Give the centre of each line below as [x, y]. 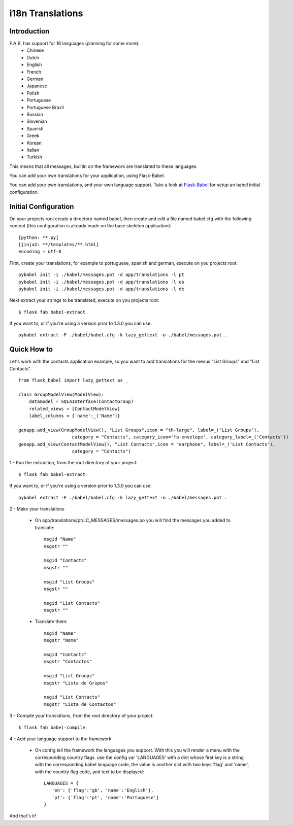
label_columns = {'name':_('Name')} [74, 416]
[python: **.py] [39, 237]
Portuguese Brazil [45, 107]
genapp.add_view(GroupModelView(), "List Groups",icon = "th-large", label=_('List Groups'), [139, 430]
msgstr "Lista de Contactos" [80, 704]
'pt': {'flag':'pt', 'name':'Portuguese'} [105, 797]
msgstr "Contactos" [68, 662]
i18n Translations [46, 13]
